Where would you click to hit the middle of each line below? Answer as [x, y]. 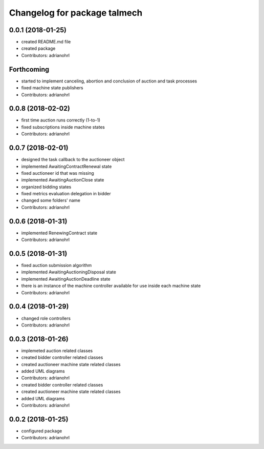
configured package [42, 431]
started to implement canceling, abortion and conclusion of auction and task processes [109, 81]
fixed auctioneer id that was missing [58, 173]
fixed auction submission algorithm [57, 265]
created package [38, 48]
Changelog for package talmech [76, 13]
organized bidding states [46, 187]
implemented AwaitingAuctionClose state [63, 180]
